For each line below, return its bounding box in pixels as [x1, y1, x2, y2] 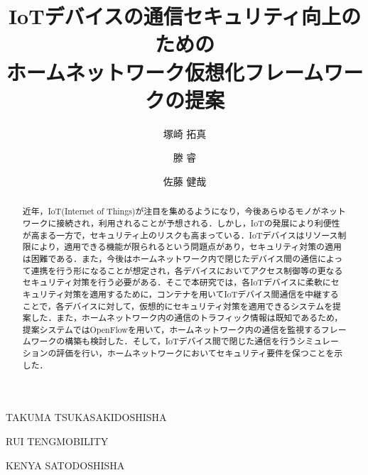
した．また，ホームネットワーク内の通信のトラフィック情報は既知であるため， [31, 312, 343, 324]
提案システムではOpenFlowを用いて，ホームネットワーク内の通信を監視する [22, 323, 321, 335]
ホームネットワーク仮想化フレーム [6, 57, 324, 86]
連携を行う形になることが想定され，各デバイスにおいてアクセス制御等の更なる [31, 264, 343, 276]
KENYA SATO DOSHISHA [6, 457, 125, 472]
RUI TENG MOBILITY [6, 434, 109, 449]
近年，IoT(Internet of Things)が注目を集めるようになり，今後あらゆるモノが [22, 205, 321, 217]
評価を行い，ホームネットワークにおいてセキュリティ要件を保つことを [56, 347, 335, 359]
